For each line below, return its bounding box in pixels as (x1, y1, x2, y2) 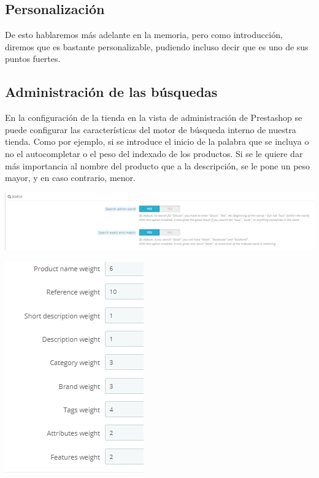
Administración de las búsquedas (5, 82, 218, 101)
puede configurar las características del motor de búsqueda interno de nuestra (5, 123, 296, 136)
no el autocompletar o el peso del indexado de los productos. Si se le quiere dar (5, 147, 303, 160)
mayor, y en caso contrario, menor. (5, 171, 136, 184)
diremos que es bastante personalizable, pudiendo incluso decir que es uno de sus (5, 40, 309, 53)
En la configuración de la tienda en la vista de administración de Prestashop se (5, 111, 302, 124)
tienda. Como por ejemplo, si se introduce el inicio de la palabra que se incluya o (5, 135, 309, 148)
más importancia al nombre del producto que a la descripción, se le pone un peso (5, 159, 310, 172)
